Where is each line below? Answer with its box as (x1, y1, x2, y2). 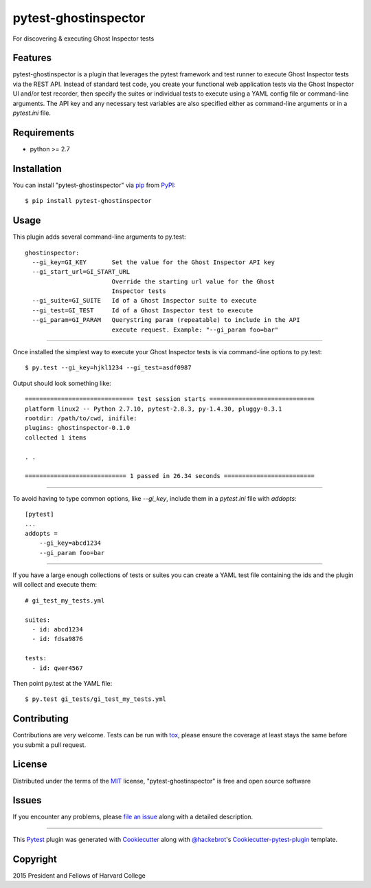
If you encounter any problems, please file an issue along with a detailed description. (12, 812, 254, 821)
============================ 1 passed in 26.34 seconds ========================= (25, 472, 315, 480)
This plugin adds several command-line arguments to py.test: (12, 232, 186, 241)
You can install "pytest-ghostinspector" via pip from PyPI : (12, 181, 176, 189)
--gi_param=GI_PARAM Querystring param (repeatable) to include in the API (32, 316, 300, 324)
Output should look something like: (12, 379, 111, 387)
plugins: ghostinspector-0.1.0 (25, 424, 131, 432)
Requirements (12, 127, 75, 138)
